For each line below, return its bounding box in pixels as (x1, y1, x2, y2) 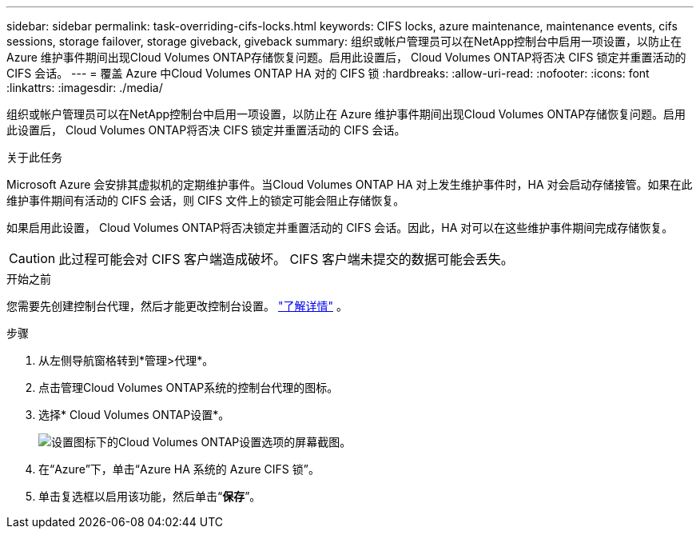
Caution (9, 250, 56, 266)
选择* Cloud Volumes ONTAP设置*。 (38, 408, 230, 421)
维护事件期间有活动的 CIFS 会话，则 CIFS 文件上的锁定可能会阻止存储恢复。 (6, 194, 405, 207)
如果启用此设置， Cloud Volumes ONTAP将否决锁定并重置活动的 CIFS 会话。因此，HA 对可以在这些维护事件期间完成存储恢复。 (6, 221, 674, 234)
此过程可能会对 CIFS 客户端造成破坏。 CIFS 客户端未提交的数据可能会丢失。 (58, 251, 514, 267)
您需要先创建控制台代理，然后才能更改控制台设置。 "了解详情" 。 (6, 299, 348, 313)
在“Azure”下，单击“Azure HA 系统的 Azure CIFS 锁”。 (38, 462, 320, 476)
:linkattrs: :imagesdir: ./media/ (6, 81, 163, 94)
